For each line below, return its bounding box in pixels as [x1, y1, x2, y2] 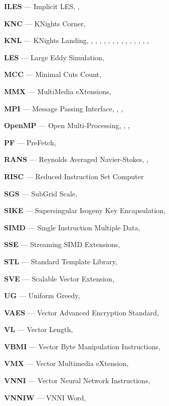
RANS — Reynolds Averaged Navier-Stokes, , [4, 154, 149, 165]
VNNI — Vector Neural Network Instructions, [4, 375, 150, 386]
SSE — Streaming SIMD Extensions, [4, 239, 120, 250]
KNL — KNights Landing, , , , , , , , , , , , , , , [4, 35, 149, 46]
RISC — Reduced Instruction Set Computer [4, 171, 144, 181]
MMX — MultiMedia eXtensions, [4, 86, 111, 96]
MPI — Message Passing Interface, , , [4, 103, 123, 113]
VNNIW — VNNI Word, [4, 392, 86, 402]
